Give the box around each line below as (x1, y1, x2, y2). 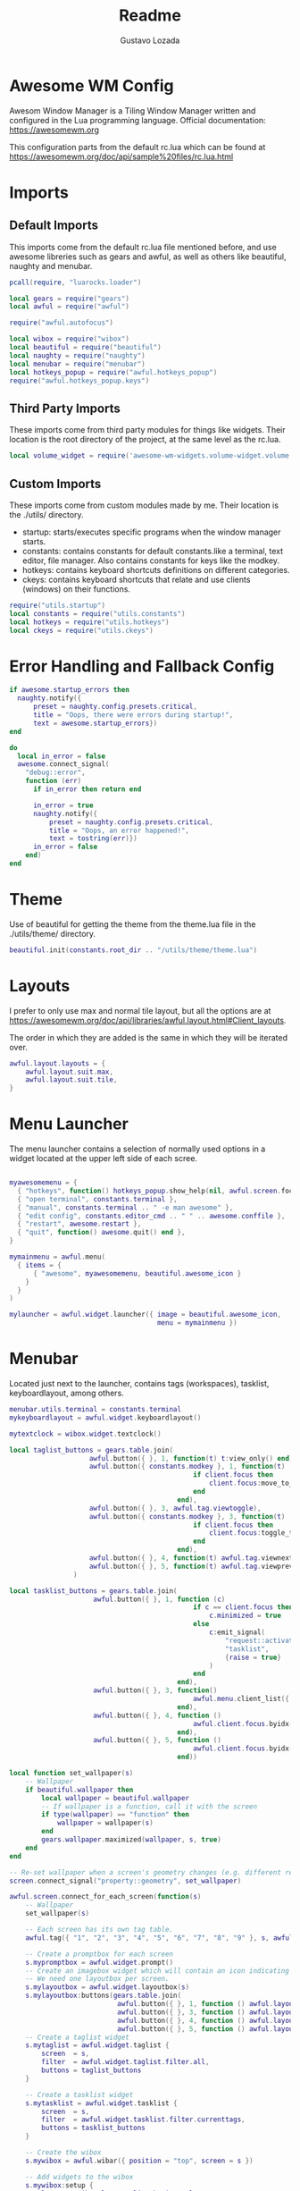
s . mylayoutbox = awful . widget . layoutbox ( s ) (25, 1983, 190, 1992)
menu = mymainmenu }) (156, 1319, 238, 1327)
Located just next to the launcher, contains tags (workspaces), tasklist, (9, 1378, 270, 1388)
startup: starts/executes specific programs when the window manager (21, 527, 281, 537)
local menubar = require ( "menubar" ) (9, 359, 146, 368)
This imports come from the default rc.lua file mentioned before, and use (9, 241, 277, 252)
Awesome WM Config (9, 75, 174, 96)
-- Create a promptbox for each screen (25, 1950, 174, 1959)
